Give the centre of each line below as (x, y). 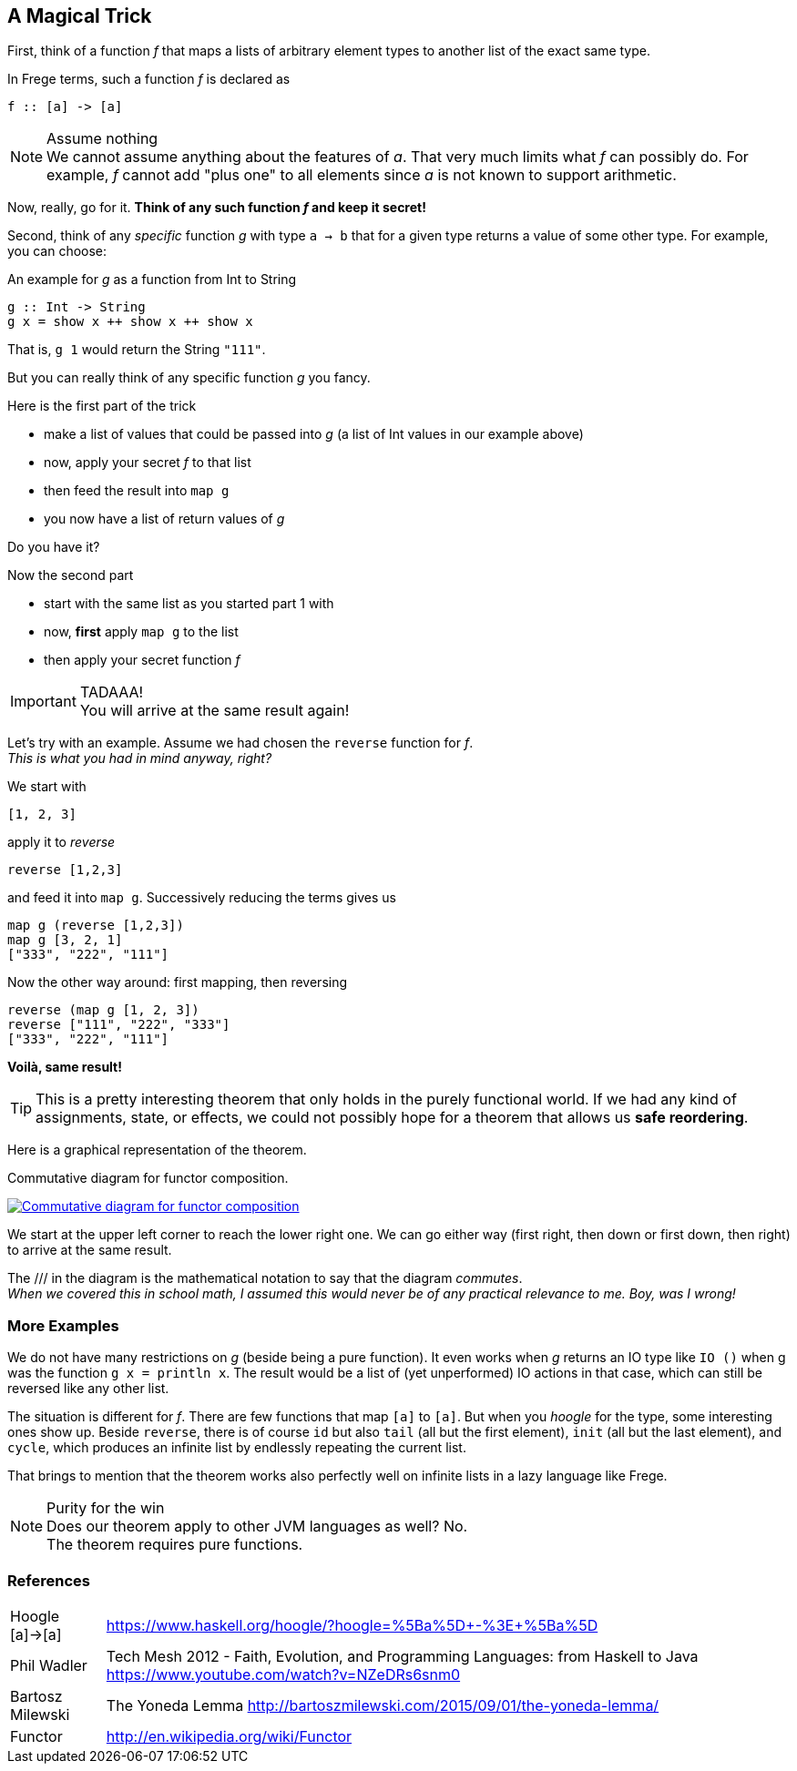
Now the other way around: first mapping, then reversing (178, 982)
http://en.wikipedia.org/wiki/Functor (229, 1736)
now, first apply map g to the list (141, 632)
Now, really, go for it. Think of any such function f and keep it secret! (217, 208)
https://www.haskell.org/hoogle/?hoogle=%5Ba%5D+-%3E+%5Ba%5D (352, 1625)
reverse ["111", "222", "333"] (119, 1025)
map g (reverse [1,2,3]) (96, 926)
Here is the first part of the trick (102, 406)
